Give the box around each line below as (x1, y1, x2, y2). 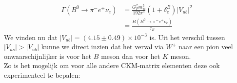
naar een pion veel (178, 41, 233, 52)
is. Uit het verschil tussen (149, 32, 225, 42)
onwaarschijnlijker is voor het (4, 51, 92, 61)
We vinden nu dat (4, 32, 58, 42)
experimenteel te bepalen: (4, 69, 80, 80)
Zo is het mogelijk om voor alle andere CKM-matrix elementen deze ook (4, 60, 220, 70)
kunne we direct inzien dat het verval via (41, 41, 164, 52)
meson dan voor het (101, 51, 160, 61)
